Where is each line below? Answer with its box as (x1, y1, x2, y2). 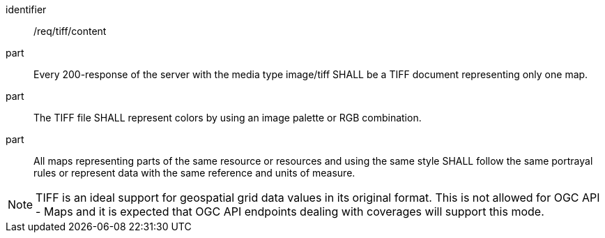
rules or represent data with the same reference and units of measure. (33, 167, 355, 179)
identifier (6, 3, 47, 15)
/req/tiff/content (33, 25, 107, 37)
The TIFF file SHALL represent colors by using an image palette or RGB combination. (33, 112, 422, 124)
